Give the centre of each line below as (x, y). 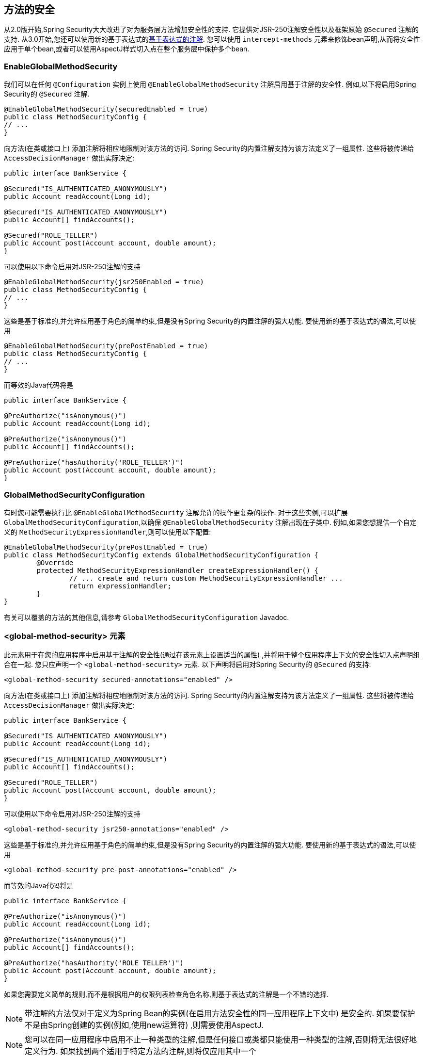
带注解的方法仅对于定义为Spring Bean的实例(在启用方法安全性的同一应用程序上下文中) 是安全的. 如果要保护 (220, 1013)
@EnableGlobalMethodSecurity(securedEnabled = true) (106, 109)
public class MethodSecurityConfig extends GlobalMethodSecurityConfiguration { (161, 555)
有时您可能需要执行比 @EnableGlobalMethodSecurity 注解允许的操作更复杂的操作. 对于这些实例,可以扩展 (176, 512)
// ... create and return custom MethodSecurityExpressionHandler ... (206, 578)
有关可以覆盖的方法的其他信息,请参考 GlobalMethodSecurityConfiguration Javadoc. (147, 617)
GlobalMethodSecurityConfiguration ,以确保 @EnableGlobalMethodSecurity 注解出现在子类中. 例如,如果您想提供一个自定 (210, 522)
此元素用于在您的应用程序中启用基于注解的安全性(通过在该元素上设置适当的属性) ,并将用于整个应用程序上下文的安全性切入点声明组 (212, 654)
